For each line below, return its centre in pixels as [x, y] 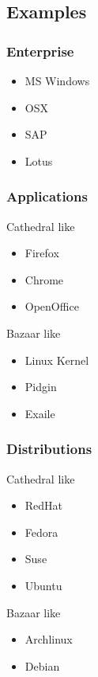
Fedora [41, 532]
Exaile [40, 413]
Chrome [44, 279]
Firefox [42, 253]
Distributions [49, 449]
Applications [47, 196]
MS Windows [57, 80]
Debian [42, 665]
